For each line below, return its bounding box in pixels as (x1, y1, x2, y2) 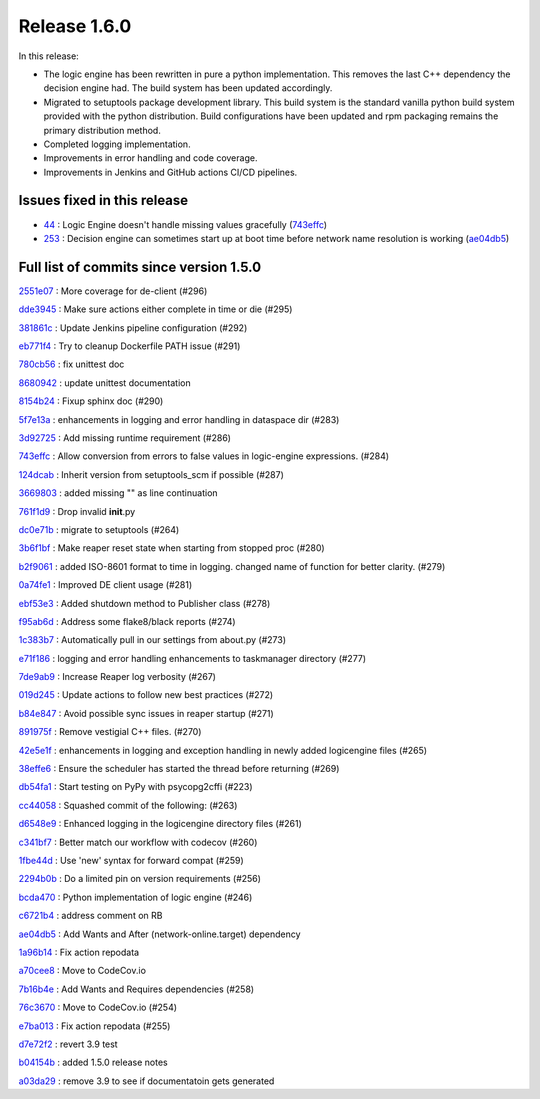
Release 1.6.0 (18, 15, 132, 37)
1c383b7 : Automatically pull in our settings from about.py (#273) (18, 634, 287, 646)
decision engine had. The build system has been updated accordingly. (43, 82, 333, 94)
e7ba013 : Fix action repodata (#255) (18, 1020, 171, 1032)
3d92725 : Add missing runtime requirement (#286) (18, 432, 232, 444)
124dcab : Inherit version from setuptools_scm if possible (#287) (18, 468, 285, 480)
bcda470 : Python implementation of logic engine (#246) (18, 891, 253, 903)
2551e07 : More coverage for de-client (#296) (18, 285, 208, 297)
